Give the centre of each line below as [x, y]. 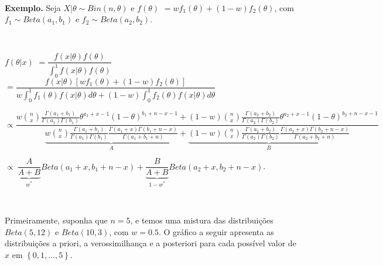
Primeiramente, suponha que [56, 220]
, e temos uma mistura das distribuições [202, 220]
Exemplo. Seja [33, 7]
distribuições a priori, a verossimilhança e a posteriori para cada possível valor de [151, 243]
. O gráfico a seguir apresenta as [216, 231]
